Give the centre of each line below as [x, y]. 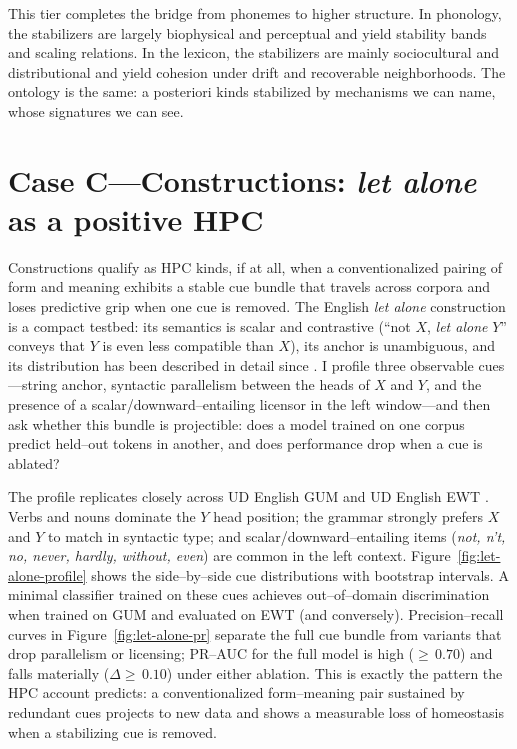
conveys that [47, 345]
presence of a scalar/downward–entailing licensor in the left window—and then [249, 404]
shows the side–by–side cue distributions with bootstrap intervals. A [300, 574]
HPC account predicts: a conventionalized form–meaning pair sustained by [236, 692]
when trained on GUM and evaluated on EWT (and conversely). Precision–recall [256, 613]
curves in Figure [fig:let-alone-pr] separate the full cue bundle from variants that [255, 633]
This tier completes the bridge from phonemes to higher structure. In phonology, [255, 13]
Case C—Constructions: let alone [242, 180]
